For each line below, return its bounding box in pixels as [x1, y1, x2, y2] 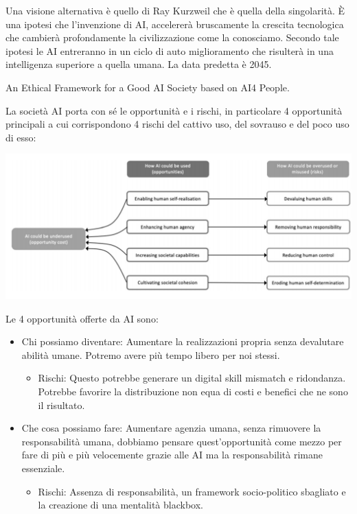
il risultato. [38, 397, 85, 412]
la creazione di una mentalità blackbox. [38, 498, 203, 512]
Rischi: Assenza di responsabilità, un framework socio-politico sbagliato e [38, 484, 346, 498]
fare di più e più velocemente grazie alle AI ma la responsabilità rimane [21, 447, 323, 462]
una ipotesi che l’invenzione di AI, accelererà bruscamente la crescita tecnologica [5, 16, 344, 31]
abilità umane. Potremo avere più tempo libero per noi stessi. [21, 347, 280, 362]
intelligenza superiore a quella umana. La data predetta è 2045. [5, 57, 272, 71]
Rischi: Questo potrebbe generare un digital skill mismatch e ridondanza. [38, 371, 346, 385]
